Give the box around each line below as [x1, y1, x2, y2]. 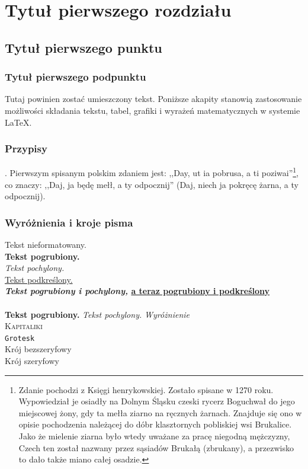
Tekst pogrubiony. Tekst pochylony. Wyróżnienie [5, 308, 190, 320]
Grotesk [5, 334, 35, 343]
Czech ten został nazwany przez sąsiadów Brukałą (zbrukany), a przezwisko [18, 441, 294, 454]
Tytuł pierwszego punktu [5, 38, 162, 56]
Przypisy [5, 141, 47, 156]
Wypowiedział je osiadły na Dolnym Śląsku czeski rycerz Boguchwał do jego [18, 395, 295, 407]
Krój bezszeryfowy [5, 343, 72, 355]
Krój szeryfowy [5, 355, 59, 367]
